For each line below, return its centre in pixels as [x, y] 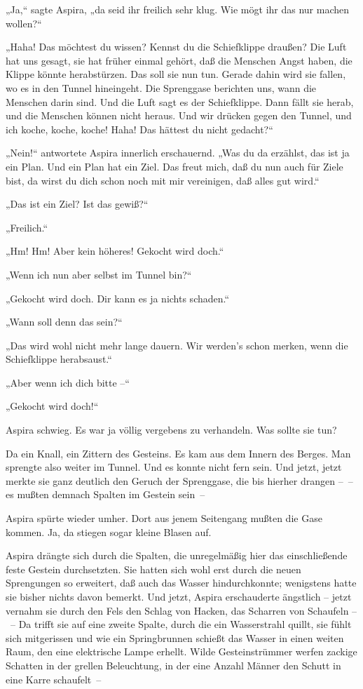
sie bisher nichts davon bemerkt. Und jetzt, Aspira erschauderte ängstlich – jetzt [179, 596]
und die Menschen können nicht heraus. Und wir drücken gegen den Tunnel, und [179, 115]
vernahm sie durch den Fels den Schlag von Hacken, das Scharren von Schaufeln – [181, 610]
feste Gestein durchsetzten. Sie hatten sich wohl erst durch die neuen [153, 569]
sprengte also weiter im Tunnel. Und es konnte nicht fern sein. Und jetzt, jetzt [174, 467]
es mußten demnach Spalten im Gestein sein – [105, 494]
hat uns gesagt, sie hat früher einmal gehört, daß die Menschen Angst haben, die [179, 60]
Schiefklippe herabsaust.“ [59, 359]
